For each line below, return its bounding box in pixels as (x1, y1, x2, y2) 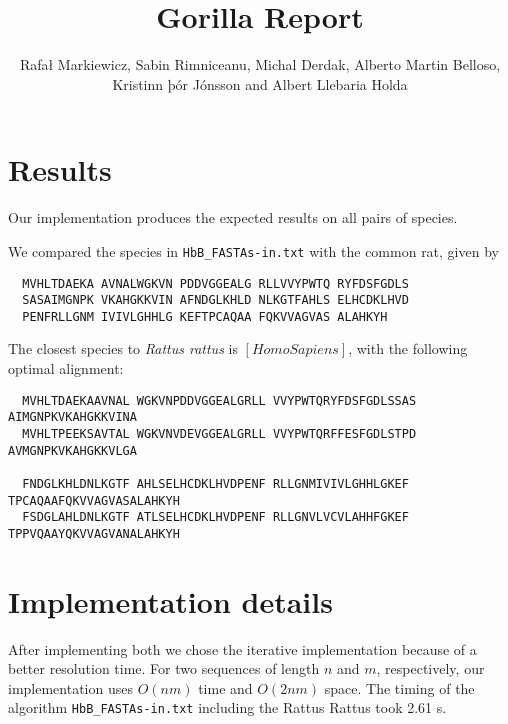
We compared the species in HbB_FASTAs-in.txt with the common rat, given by (8, 240, 499, 261)
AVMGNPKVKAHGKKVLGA (8, 443, 137, 458)
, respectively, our (376, 658, 485, 679)
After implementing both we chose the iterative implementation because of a (8, 638, 477, 659)
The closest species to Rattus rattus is (8, 338, 238, 359)
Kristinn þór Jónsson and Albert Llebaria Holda (112, 73, 408, 94)
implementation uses (8, 677, 133, 698)
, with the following (348, 338, 468, 359)
